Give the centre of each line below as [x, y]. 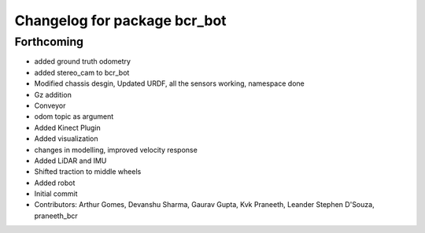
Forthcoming [49, 42]
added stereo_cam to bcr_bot [82, 72]
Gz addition [53, 94]
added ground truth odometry [83, 61]
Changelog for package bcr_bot [121, 20]
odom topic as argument [74, 116]
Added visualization [66, 139]
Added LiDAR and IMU [70, 161]
